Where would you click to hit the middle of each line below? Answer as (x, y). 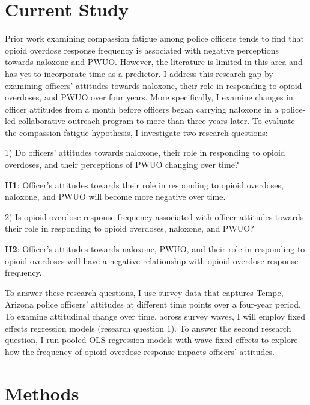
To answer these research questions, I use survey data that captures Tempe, (144, 292)
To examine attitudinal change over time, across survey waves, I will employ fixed (155, 316)
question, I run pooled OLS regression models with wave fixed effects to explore (151, 340)
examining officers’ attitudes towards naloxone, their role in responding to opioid (153, 85)
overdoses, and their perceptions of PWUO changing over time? (122, 165)
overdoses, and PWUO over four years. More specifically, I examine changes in (149, 97)
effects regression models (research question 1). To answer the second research (148, 328)
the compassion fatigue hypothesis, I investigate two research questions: (136, 132)
